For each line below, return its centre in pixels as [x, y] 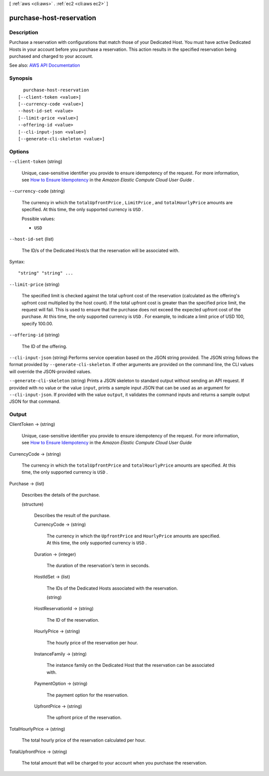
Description [24, 32]
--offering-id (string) [34, 335]
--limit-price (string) [34, 284]
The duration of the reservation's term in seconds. [98, 565]
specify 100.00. [37, 323]
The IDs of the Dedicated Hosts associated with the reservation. [112, 588]
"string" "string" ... [46, 273]
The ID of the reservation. [73, 620]
